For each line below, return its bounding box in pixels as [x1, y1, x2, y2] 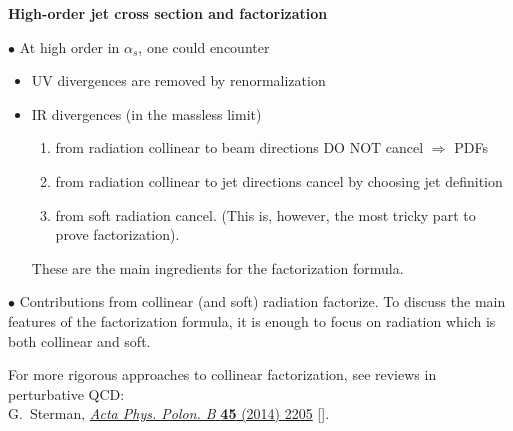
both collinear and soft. [8, 330, 151, 351]
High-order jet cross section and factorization [8, 3, 328, 23]
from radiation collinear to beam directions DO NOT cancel [55, 137, 424, 158]
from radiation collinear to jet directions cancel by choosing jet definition [55, 170, 503, 191]
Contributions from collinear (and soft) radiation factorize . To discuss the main [19, 291, 506, 312]
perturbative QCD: [8, 383, 125, 404]
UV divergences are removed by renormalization [31, 70, 326, 91]
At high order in [19, 36, 120, 57]
